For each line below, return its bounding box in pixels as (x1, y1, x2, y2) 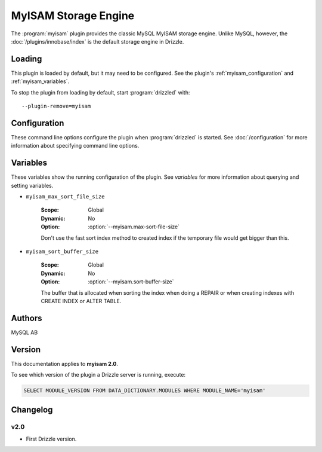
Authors (11, 313, 42, 323)
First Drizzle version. (26, 435, 77, 442)
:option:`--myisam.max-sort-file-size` (88, 223, 180, 230)
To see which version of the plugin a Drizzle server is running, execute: (11, 371, 186, 378)
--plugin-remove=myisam (21, 103, 91, 110)
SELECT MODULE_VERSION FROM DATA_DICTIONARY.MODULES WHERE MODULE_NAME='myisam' (23, 387, 266, 394)
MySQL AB (11, 329, 38, 336)
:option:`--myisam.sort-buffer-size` (88, 278, 174, 285)
